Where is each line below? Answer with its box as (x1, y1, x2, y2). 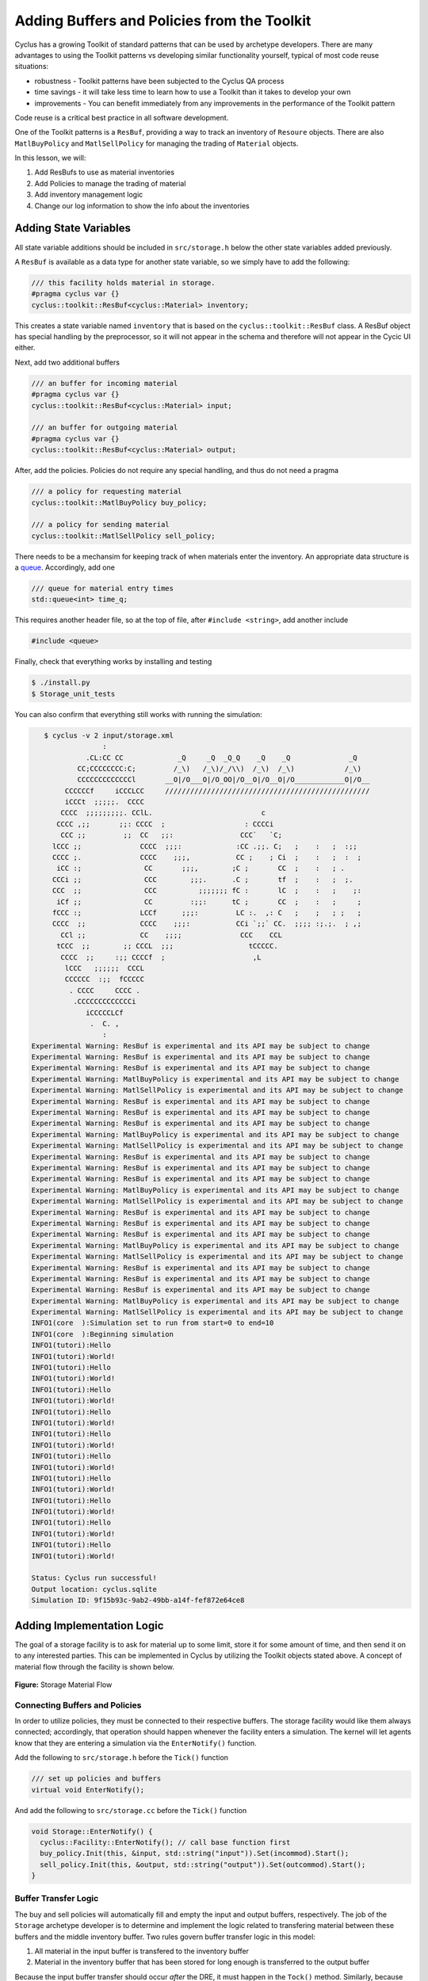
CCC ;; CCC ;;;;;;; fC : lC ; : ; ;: (52, 886, 362, 895)
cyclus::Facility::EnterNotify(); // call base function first (40, 1838, 291, 1846)
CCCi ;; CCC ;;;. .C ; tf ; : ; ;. (52, 875, 353, 884)
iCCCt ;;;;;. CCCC (64, 797, 145, 807)
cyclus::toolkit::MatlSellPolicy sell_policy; (31, 531, 216, 540)
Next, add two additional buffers (14, 357, 120, 367)
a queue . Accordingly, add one (14, 563, 115, 572)
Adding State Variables (14, 222, 131, 235)
